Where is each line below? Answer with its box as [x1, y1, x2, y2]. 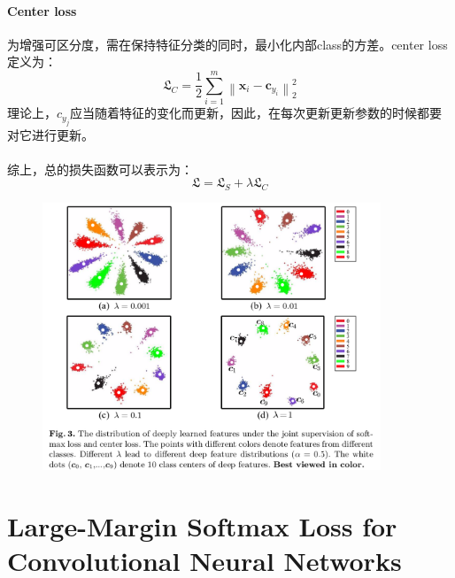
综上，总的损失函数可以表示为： [7, 159, 193, 178]
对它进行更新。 [7, 125, 94, 143]
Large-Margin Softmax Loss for [7, 507, 397, 543]
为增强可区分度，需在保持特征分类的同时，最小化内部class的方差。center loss [7, 35, 448, 53]
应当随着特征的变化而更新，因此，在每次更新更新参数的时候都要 [70, 104, 443, 122]
